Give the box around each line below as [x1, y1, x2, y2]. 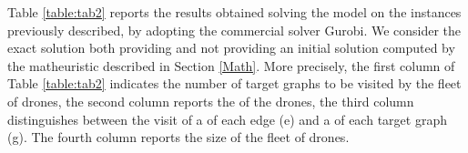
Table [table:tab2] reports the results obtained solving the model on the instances [7, 3, 462, 21]
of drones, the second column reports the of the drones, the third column [7, 91, 414, 110]
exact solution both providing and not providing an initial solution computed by [7, 38, 455, 57]
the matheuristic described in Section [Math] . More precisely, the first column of [7, 56, 455, 75]
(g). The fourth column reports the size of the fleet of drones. [7, 127, 350, 147]
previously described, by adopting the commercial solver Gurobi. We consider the [7, 20, 462, 39]
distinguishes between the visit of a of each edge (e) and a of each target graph [7, 109, 447, 128]
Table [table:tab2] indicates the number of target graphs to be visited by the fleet [7, 74, 462, 93]
